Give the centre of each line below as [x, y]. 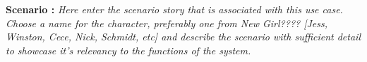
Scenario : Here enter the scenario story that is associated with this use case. [174, 9]
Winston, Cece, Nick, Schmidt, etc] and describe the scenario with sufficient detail [183, 37]
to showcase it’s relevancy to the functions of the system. [128, 50]
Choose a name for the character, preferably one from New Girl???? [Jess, [167, 23]
